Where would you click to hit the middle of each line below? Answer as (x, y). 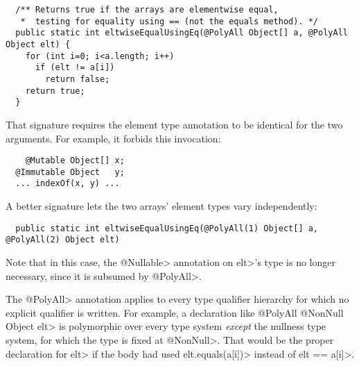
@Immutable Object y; (70, 172)
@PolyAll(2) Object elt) (63, 240)
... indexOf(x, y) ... (68, 184)
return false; (78, 79)
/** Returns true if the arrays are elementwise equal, (147, 10)
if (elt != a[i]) (75, 68)
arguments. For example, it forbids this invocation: (113, 138)
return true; (55, 91)
